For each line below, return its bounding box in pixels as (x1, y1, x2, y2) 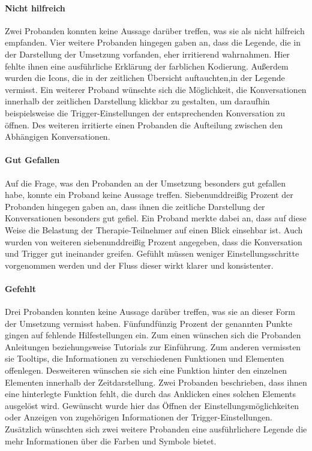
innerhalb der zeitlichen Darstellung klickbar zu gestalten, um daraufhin (5, 95, 270, 107)
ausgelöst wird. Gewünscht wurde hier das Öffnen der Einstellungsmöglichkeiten (5, 399, 299, 411)
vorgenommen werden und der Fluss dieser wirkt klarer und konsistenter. (5, 258, 274, 271)
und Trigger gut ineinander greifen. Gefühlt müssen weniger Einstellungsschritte (5, 247, 299, 260)
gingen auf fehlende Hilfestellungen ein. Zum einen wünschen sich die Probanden (5, 329, 301, 341)
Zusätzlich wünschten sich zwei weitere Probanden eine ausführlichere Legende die (5, 423, 307, 435)
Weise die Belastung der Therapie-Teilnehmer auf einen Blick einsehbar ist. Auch (5, 223, 303, 236)
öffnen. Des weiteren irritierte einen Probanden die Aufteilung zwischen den (5, 118, 283, 131)
